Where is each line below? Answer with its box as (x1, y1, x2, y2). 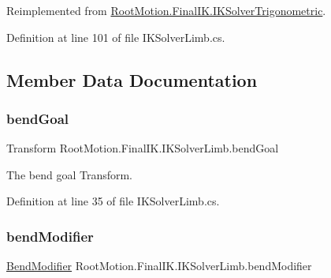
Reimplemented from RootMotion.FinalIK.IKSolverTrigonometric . (6, 2, 326, 18)
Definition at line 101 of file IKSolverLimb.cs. (6, 28, 225, 45)
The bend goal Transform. (6, 166, 133, 182)
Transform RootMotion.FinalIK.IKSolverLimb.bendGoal (6, 140, 279, 156)
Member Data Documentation (6, 67, 258, 92)
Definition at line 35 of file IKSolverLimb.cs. (6, 193, 220, 209)
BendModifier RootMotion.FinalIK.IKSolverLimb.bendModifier (6, 257, 312, 274)
